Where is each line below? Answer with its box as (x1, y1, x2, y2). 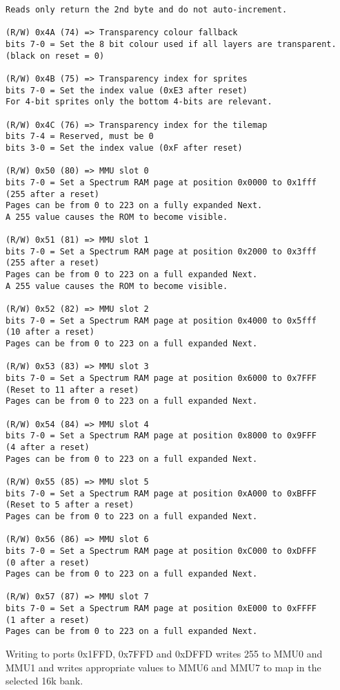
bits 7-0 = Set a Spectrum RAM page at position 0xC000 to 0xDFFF (6, 546, 317, 556)
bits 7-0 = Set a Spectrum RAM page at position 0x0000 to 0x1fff (6, 177, 317, 187)
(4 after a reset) (6, 442, 90, 452)
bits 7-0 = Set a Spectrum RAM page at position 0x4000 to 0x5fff (6, 315, 317, 326)
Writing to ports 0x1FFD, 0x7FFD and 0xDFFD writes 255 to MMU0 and (6, 646, 323, 661)
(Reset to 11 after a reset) (6, 384, 139, 395)
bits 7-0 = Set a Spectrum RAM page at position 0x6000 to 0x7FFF (6, 373, 317, 383)
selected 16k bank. (6, 673, 83, 688)
